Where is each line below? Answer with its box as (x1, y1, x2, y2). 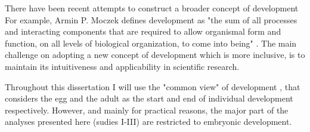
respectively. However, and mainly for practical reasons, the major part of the (5, 103, 289, 116)
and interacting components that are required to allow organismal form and (5, 25, 281, 38)
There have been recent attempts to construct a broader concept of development (5, 2, 299, 14)
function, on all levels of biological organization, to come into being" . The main (5, 36, 297, 49)
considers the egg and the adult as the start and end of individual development (5, 92, 293, 105)
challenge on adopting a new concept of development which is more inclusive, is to (5, 48, 305, 61)
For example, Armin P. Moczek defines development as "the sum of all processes (5, 13, 297, 26)
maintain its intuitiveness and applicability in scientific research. (5, 60, 240, 72)
